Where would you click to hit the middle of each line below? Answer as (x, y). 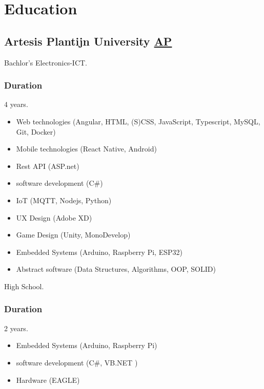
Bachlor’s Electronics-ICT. (46, 62)
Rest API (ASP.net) (48, 166)
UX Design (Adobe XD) (54, 217)
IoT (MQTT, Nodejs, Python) (64, 200)
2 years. (16, 328)
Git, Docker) (36, 131)
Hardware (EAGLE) (48, 380)
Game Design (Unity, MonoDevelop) (73, 235)
